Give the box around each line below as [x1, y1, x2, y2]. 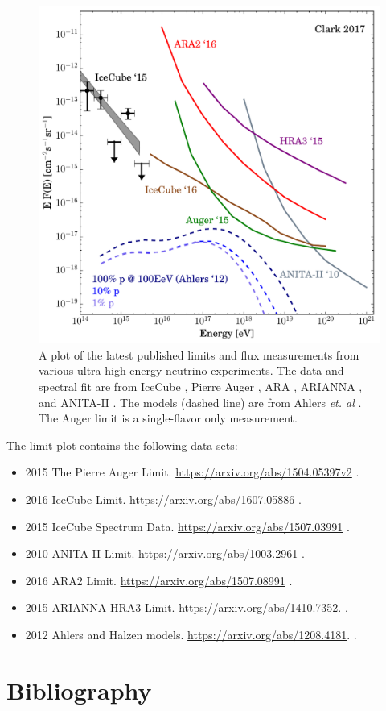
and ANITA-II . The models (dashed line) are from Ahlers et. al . [39, 393, 362, 410]
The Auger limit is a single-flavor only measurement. [39, 410, 298, 426]
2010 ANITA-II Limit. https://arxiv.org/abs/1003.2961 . [25, 545, 305, 562]
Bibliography [6, 673, 152, 706]
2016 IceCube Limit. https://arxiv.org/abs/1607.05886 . [25, 490, 302, 507]
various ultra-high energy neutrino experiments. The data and [39, 362, 344, 379]
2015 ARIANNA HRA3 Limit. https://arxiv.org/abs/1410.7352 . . [25, 599, 348, 616]
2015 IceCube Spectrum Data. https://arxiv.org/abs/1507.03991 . [25, 518, 350, 534]
